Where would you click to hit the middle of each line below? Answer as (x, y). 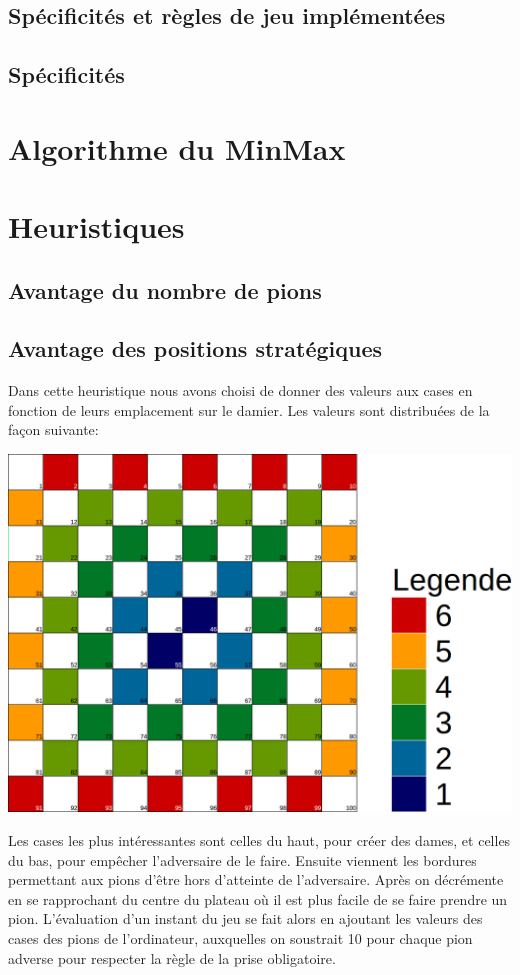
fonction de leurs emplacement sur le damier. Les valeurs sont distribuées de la (249, 409)
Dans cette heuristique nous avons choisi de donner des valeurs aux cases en (240, 390)
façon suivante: (53, 429)
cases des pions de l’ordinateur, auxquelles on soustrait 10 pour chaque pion (240, 937)
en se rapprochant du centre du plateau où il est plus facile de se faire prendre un (258, 898)
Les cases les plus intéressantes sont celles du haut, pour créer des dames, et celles (259, 839)
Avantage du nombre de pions (165, 289)
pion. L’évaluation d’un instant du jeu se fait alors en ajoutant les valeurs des (245, 918)
